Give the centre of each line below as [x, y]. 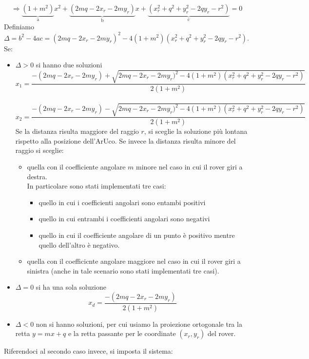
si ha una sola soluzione [71, 287]
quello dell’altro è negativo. [79, 244]
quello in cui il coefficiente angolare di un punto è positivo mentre [137, 235]
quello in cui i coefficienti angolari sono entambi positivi [122, 202]
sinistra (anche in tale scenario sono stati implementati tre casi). [123, 270]
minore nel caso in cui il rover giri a [189, 166]
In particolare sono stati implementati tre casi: [97, 186]
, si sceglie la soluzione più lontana [196, 131]
